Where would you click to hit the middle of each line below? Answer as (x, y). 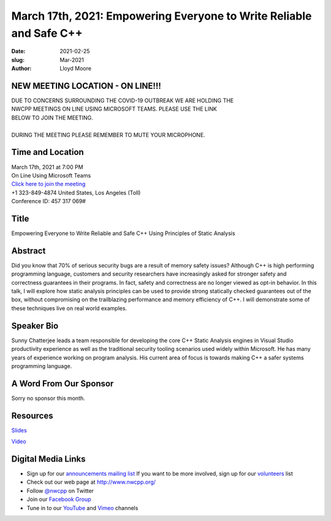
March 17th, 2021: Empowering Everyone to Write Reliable (162, 16)
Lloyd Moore (76, 69)
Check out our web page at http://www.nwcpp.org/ (91, 482)
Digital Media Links (48, 459)
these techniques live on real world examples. (69, 308)
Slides (19, 430)
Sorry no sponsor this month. (48, 398)
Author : (21, 69)
